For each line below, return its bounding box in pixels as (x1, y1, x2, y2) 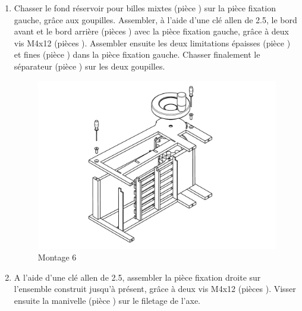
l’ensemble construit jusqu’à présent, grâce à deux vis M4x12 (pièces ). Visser (14, 282, 296, 295)
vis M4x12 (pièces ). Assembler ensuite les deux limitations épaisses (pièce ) (14, 36, 291, 49)
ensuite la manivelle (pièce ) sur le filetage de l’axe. (14, 294, 201, 306)
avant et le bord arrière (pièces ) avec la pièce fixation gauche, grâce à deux (14, 25, 290, 37)
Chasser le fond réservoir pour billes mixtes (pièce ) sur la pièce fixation (14, 2, 276, 14)
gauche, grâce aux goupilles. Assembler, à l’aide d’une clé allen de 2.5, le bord (14, 13, 297, 26)
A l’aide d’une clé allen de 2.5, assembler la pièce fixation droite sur (14, 271, 261, 283)
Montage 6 (37, 251, 77, 263)
